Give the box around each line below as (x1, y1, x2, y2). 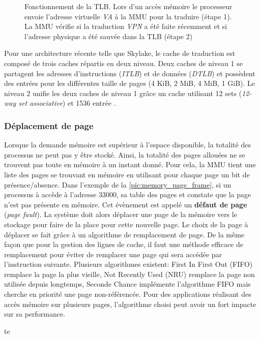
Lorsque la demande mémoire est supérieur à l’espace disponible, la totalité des (4, 139, 251, 150)
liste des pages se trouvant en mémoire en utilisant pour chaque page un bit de (4, 169, 250, 179)
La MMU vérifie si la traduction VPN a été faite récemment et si (24, 21, 227, 32)
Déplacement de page (4, 119, 94, 132)
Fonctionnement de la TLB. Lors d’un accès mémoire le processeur (24, 1, 233, 11)
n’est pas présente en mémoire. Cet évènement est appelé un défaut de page (4, 199, 247, 209)
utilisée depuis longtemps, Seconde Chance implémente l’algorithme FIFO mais (4, 279, 251, 289)
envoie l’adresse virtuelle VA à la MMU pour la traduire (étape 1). (24, 11, 232, 21)
